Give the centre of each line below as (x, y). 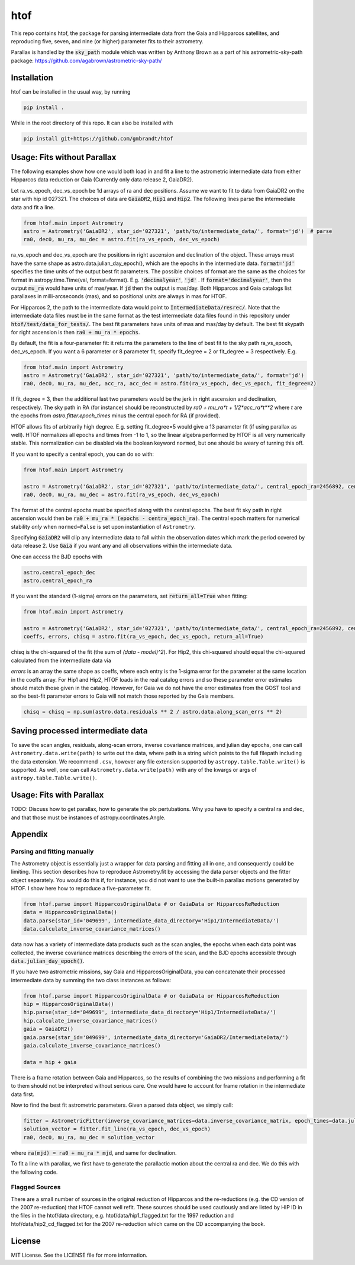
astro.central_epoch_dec (59, 572)
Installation (32, 77)
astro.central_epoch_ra (58, 581)
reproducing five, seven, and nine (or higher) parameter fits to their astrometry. (107, 41)
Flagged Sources (36, 1187)
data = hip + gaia (50, 1062)
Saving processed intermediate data (79, 731)
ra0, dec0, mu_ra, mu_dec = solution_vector (89, 1137)
